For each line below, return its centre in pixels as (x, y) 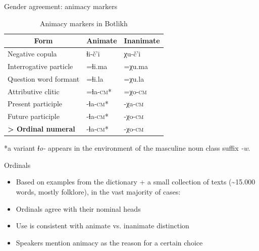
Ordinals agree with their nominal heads (78, 208)
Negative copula (32, 54)
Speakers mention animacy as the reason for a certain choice (109, 242)
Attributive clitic (34, 91)
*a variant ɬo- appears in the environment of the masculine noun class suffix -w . (127, 148)
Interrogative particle (40, 66)
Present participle (35, 104)
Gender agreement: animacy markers (61, 6)
